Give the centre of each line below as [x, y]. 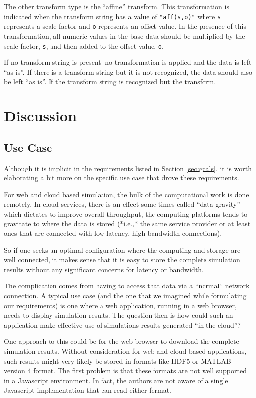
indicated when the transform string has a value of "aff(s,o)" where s [113, 16]
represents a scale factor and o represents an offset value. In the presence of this [125, 26]
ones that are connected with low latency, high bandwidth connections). [113, 233]
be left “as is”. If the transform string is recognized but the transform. [110, 82]
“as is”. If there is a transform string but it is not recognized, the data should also [128, 72]
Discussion [40, 116]
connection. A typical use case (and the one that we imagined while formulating [125, 296]
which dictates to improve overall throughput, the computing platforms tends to [126, 213]
